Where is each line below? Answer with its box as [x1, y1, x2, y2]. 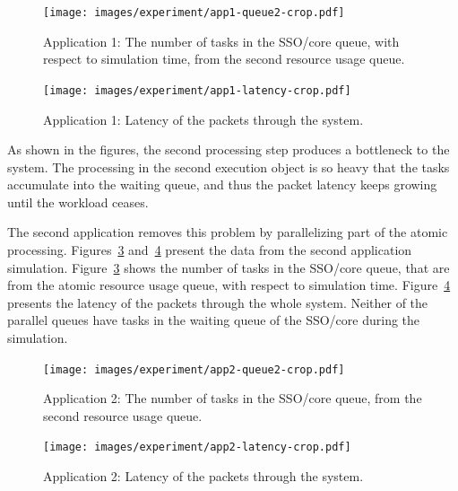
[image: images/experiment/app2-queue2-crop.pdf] [43, 363, 345, 376]
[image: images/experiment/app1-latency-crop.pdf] [43, 83, 351, 97]
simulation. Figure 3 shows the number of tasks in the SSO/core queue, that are [7, 258, 450, 276]
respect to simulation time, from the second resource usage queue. [43, 49, 405, 68]
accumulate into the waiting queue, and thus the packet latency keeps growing [7, 175, 437, 194]
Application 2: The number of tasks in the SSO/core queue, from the [43, 389, 422, 408]
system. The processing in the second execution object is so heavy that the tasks [7, 157, 450, 176]
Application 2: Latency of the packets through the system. [43, 467, 364, 486]
